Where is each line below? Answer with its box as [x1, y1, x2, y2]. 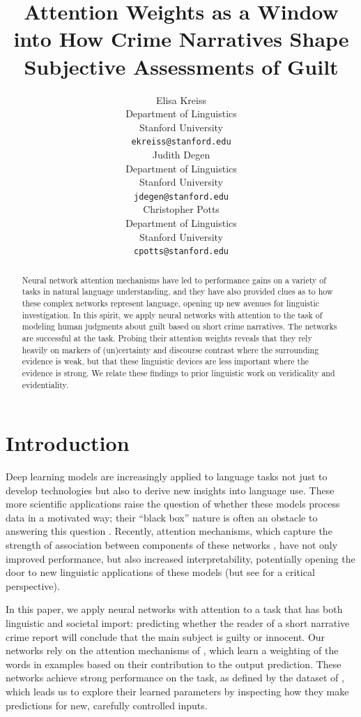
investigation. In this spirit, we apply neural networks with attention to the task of [22, 309, 323, 320]
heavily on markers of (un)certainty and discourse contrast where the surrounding [22, 343, 319, 355]
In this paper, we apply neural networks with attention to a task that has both [6, 602, 343, 616]
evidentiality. [22, 378, 69, 390]
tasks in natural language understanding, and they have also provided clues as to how [22, 286, 333, 297]
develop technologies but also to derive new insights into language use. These [6, 482, 335, 497]
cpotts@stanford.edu [133, 246, 229, 257]
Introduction [6, 429, 130, 457]
